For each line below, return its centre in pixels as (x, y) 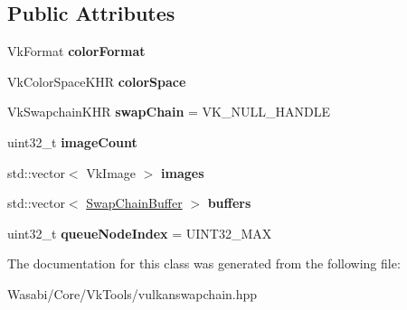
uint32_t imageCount (72, 141)
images (183, 172)
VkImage (111, 172)
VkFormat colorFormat (76, 51)
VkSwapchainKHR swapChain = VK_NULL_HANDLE (169, 112)
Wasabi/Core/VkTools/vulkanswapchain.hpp (133, 293)
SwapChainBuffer (134, 203)
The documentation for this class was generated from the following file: (204, 263)
